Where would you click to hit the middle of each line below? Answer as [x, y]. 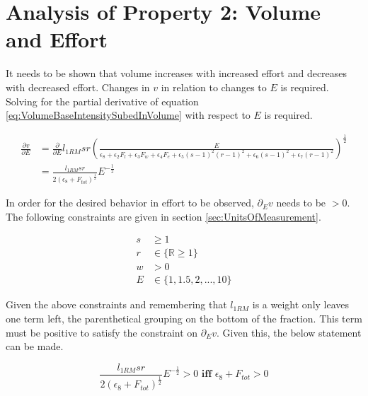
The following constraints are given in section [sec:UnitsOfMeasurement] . [163, 216]
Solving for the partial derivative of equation [102, 101]
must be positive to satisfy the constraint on [102, 332]
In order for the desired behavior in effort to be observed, [130, 203]
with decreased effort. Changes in [78, 87]
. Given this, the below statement [289, 332]
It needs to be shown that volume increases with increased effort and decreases [177, 73]
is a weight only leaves [301, 304]
